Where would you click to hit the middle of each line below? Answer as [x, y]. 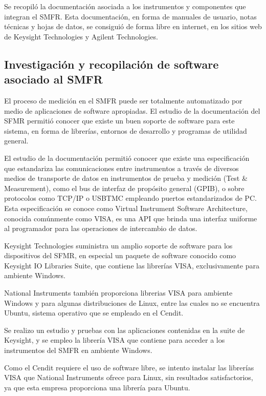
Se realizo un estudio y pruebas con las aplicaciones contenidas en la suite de [125, 330]
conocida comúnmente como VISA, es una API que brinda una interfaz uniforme [131, 218]
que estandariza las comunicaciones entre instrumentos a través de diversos [121, 168]
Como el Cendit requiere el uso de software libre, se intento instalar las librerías [129, 367]
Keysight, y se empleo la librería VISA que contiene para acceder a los [115, 340]
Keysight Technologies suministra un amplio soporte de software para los [118, 245]
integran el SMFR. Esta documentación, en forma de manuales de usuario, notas [130, 16]
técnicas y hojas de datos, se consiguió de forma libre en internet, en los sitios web [133, 26]
